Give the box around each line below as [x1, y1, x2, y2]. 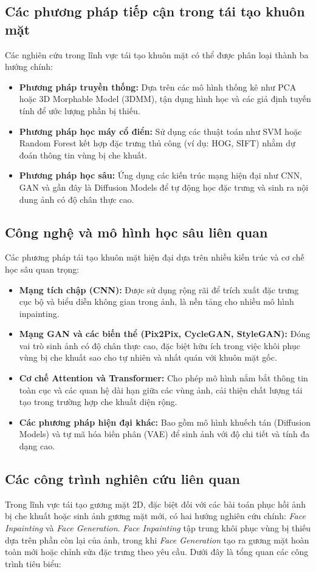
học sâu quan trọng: [5, 262, 80, 275]
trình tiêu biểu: [5, 557, 61, 570]
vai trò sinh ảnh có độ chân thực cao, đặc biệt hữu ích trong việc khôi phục [19, 339, 300, 352]
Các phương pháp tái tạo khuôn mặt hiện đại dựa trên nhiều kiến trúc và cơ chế [5, 251, 304, 264]
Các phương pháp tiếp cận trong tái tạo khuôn [5, 2, 305, 21]
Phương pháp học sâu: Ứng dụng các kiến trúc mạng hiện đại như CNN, [19, 169, 303, 182]
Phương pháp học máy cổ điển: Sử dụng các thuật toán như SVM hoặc [19, 124, 302, 137]
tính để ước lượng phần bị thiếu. [19, 104, 140, 117]
